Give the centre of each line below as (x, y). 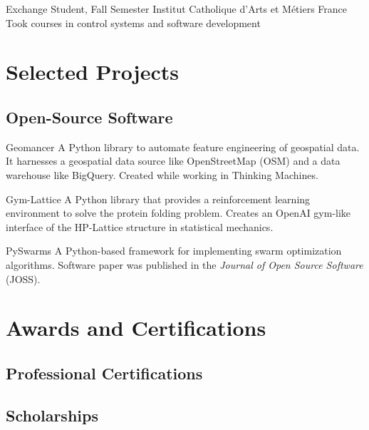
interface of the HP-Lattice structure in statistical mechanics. (140, 226)
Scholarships (52, 415)
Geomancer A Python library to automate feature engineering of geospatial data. (183, 147)
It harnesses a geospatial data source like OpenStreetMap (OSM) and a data (173, 161)
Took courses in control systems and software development (133, 22)
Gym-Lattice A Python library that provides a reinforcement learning (158, 199)
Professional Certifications (104, 373)
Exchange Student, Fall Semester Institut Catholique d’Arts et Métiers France (177, 9)
